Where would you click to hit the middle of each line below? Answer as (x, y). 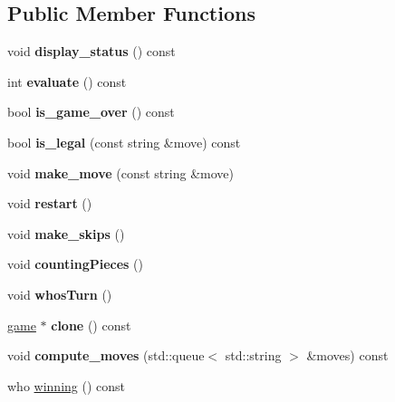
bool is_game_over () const (91, 112)
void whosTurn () (60, 294)
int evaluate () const (67, 81)
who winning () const (66, 385)
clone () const (91, 325)
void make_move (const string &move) (120, 172)
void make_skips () (66, 233)
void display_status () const (92, 51)
